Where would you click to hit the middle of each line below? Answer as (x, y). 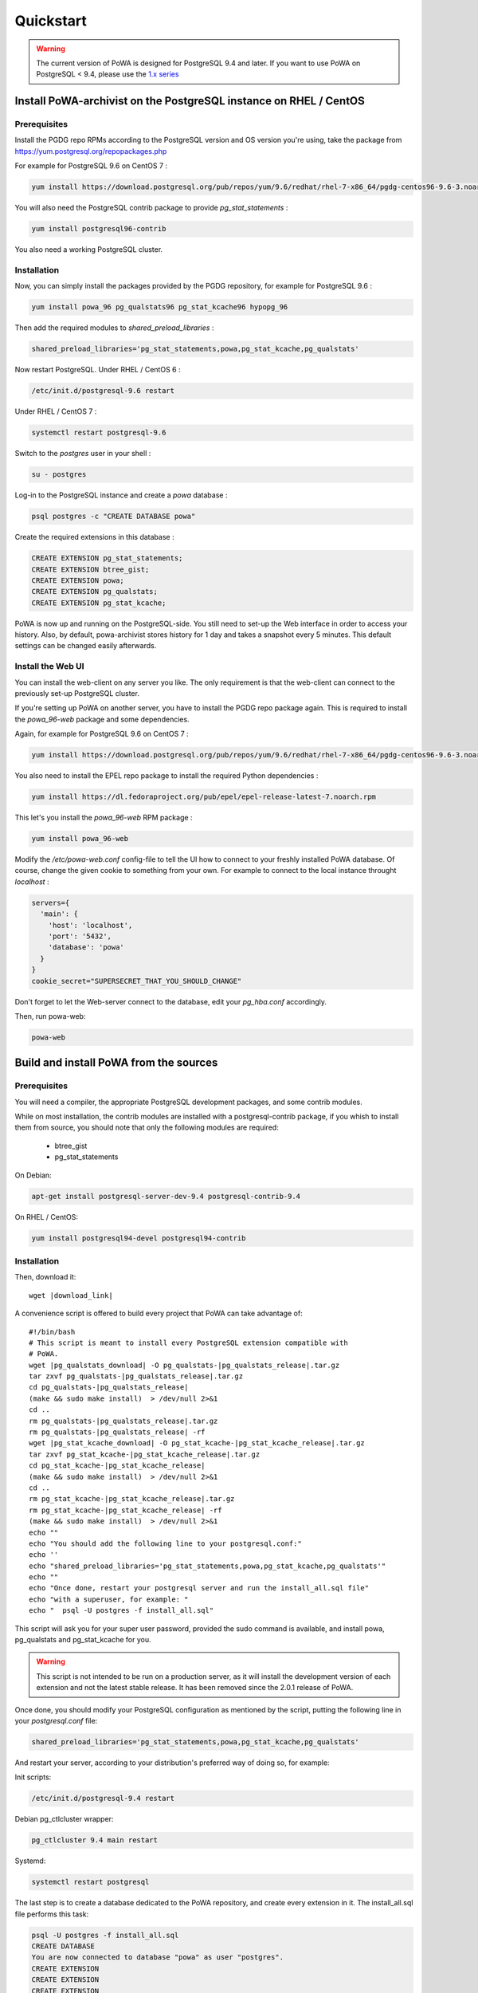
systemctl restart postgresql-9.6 (99, 433)
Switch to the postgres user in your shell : (83, 454)
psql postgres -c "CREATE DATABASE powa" (114, 517)
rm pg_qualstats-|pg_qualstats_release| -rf (118, 1432)
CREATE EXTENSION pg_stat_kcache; (99, 603)
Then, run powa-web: (50, 1016)
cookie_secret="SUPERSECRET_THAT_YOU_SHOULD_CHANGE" (137, 981)
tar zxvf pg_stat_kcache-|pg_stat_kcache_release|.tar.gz (145, 1454)
